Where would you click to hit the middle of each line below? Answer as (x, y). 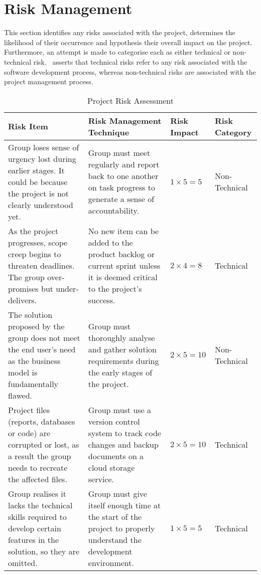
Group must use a (120, 410)
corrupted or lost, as (44, 444)
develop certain (35, 528)
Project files (29, 410)
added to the (110, 242)
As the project (33, 231)
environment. (111, 562)
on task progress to (122, 187)
